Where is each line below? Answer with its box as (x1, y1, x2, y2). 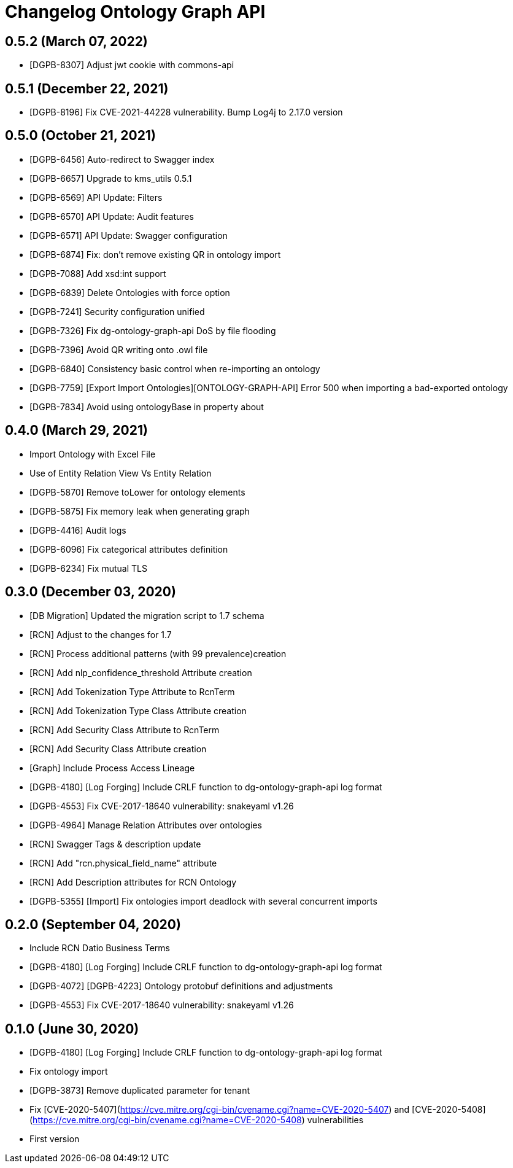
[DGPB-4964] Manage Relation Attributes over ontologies (29, 819, 262, 830)
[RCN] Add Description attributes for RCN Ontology (29, 876, 237, 887)
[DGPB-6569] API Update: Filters (29, 192, 163, 203)
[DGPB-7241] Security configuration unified (29, 306, 205, 317)
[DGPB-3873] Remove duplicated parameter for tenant (29, 1085, 250, 1096)
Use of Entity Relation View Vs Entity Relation (29, 467, 212, 478)
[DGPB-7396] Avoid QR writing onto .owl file (29, 344, 208, 355)
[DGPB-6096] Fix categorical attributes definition (29, 543, 228, 555)
